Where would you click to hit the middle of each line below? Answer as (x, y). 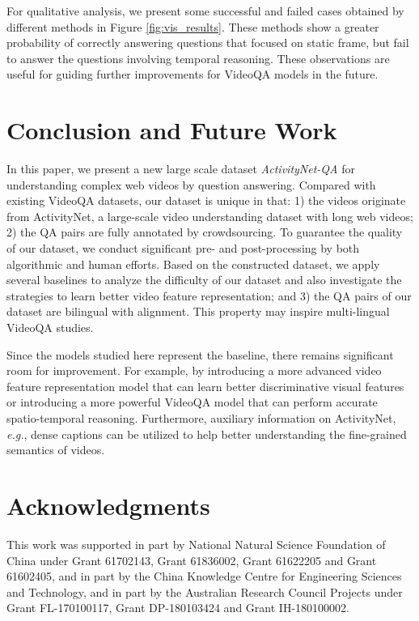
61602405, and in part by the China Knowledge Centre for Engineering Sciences (204, 576)
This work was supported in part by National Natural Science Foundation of (196, 544)
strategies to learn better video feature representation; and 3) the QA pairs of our (209, 295)
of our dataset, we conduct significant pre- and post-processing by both (183, 248)
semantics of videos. (56, 450)
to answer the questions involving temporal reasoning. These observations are (198, 58)
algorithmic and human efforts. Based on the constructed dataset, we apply (193, 264)
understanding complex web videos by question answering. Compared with (191, 184)
